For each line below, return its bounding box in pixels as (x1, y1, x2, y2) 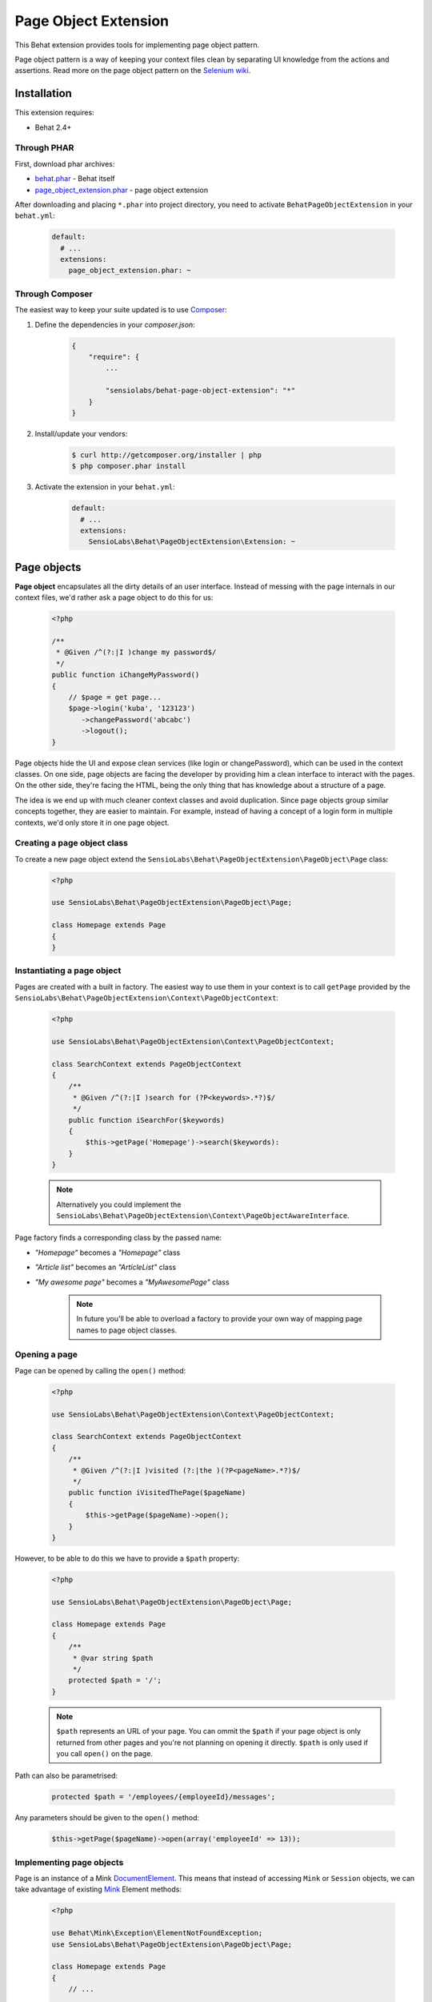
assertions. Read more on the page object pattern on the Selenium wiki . (14, 66, 251, 75)
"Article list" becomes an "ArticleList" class (34, 1262, 176, 1272)
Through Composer (14, 288, 93, 299)
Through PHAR (14, 143, 74, 154)
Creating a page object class (14, 838, 128, 849)
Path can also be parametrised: (14, 1771, 118, 1781)
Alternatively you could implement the (56, 1200, 182, 1209)
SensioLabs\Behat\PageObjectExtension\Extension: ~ (88, 537, 296, 546)
